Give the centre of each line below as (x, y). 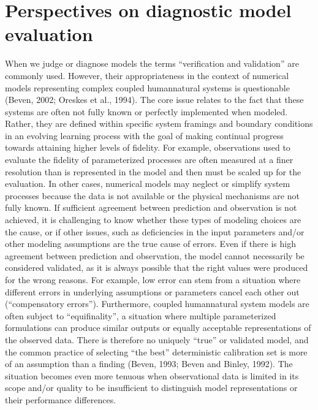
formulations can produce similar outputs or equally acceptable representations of (158, 328)
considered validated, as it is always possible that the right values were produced (157, 268)
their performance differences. (61, 399)
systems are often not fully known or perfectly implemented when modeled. (146, 111)
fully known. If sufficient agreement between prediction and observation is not (151, 207)
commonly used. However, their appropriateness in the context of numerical (147, 75)
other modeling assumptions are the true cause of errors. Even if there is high (150, 244)
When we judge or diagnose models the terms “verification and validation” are (152, 63)
